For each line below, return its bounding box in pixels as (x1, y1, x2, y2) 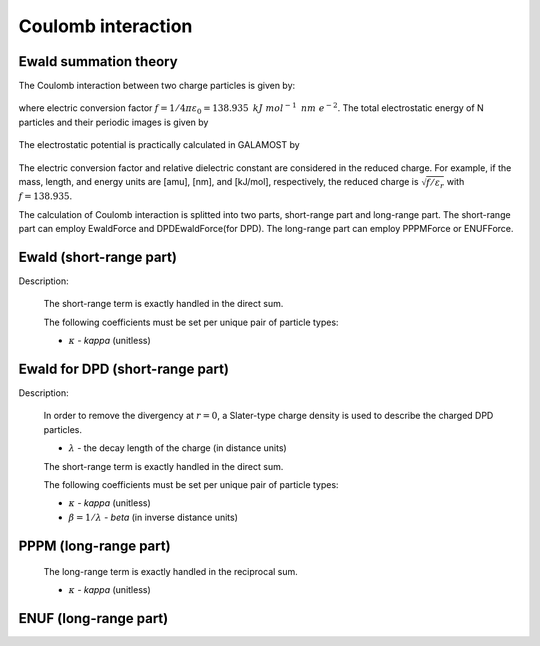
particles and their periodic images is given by (18, 116, 209, 128)
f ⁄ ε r (426, 176, 445, 190)
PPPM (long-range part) (18, 537, 171, 554)
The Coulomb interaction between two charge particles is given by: (18, 80, 296, 92)
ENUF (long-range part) (18, 610, 169, 627)
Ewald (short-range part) (18, 248, 177, 265)
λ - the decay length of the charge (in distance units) (68, 442, 287, 454)
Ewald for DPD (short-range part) (18, 360, 230, 377)
